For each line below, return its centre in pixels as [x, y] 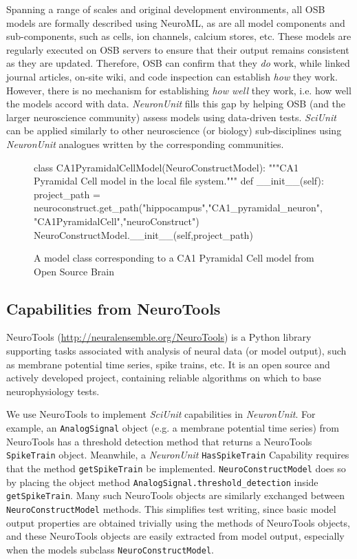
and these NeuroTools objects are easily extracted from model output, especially [175, 536]
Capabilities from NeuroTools [113, 308]
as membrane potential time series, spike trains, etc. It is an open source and [168, 364]
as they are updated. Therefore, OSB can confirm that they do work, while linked [178, 63]
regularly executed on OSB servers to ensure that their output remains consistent [178, 49]
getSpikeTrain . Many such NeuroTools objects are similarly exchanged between [176, 495]
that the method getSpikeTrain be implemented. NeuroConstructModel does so [176, 468]
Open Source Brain [74, 271]
